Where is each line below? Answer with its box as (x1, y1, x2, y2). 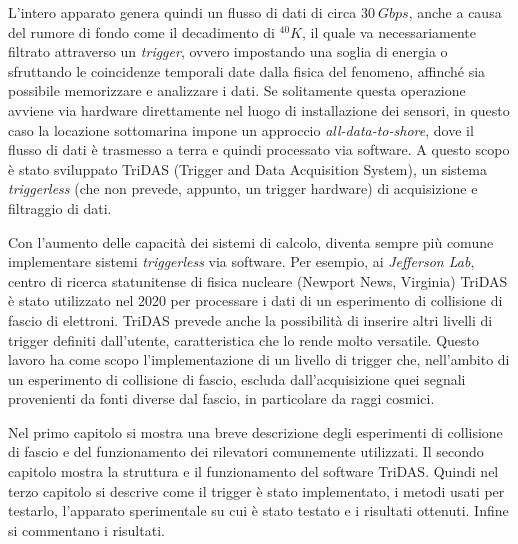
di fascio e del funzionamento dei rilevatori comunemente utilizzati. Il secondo (8, 441, 484, 462)
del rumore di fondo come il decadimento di (8, 21, 275, 42)
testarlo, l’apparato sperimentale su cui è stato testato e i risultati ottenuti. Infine (8, 500, 509, 521)
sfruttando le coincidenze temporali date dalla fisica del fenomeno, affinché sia (8, 60, 486, 81)
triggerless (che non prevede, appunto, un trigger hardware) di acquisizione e (8, 178, 478, 199)
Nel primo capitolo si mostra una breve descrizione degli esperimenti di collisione (8, 421, 503, 442)
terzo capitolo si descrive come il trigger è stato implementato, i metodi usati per (8, 480, 505, 501)
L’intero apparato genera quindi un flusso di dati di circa (8, 2, 357, 22)
